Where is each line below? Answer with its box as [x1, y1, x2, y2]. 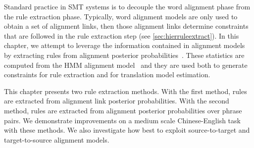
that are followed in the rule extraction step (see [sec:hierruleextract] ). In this [4, 30, 239, 41]
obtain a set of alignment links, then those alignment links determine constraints [4, 21, 249, 31]
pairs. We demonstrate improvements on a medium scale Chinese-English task [4, 115, 241, 125]
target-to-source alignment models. [4, 134, 109, 145]
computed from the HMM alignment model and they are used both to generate [4, 59, 248, 70]
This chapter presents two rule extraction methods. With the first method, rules [4, 86, 247, 96]
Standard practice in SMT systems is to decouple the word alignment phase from [4, 1, 251, 11]
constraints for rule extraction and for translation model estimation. [4, 69, 210, 80]
